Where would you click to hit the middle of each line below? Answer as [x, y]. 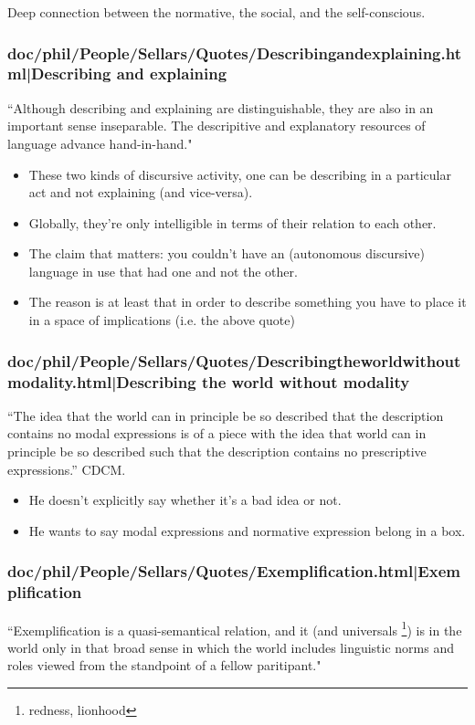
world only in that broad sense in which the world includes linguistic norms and [231, 647]
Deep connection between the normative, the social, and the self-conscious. [216, 12]
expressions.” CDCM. [67, 469]
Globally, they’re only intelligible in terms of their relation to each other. [232, 222]
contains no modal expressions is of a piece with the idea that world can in [217, 433]
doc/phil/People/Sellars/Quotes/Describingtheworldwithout [234, 360]
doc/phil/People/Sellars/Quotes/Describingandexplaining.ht [234, 53]
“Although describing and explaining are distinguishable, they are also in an [221, 107]
